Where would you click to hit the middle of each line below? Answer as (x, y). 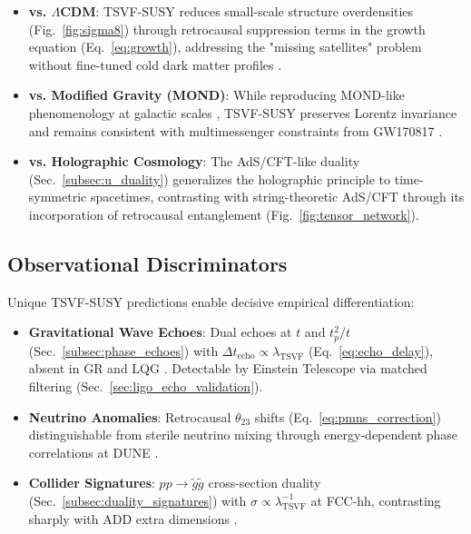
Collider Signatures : (92, 483)
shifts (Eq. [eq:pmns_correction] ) (348, 416)
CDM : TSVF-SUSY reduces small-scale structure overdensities (237, 11)
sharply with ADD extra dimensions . (133, 518)
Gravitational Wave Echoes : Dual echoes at (160, 332)
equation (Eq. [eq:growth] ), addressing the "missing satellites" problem (225, 47)
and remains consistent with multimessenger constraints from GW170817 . (235, 130)
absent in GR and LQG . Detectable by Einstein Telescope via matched (228, 368)
